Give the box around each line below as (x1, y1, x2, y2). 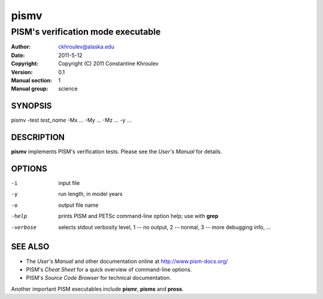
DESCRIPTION (11, 132, 65, 143)
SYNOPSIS (11, 101, 52, 111)
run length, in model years (58, 191, 123, 198)
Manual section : (11, 77, 53, 84)
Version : (11, 68, 33, 75)
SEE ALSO (11, 241, 50, 252)
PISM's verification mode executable (11, 26, 161, 37)
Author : (11, 43, 31, 50)
